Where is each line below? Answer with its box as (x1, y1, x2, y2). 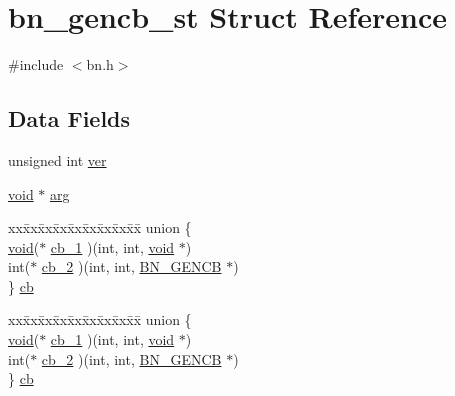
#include (8, 54, 64, 75)
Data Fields (8, 103, 131, 134)
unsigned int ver (8, 149, 107, 170)
